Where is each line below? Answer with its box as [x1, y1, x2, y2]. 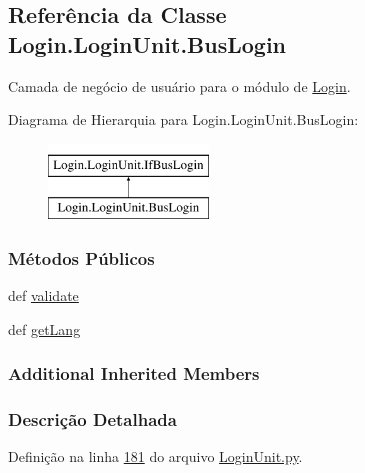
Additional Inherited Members [8, 361, 260, 386]
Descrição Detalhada [8, 407, 177, 432]
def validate [8, 285, 79, 306]
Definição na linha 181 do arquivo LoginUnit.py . [8, 446, 303, 467]
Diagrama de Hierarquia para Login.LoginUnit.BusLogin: [8, 109, 359, 130]
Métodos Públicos [8, 245, 155, 270]
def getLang [8, 318, 81, 339]
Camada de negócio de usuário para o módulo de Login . [8, 75, 351, 96]
